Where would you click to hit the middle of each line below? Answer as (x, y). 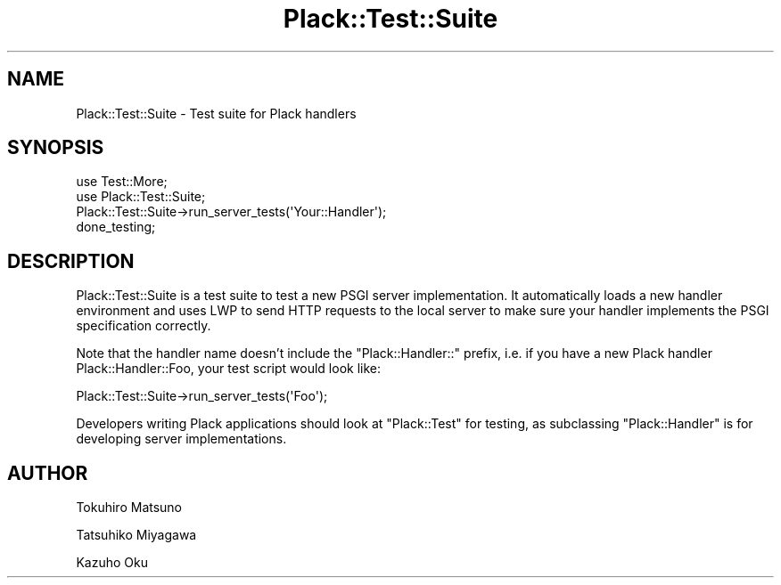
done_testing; (116, 227)
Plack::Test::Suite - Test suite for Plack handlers (216, 113)
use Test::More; (122, 182)
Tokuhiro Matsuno (129, 508)
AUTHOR (48, 473)
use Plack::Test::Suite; (141, 197)
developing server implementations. (181, 439)
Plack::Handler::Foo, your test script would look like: (228, 369)
